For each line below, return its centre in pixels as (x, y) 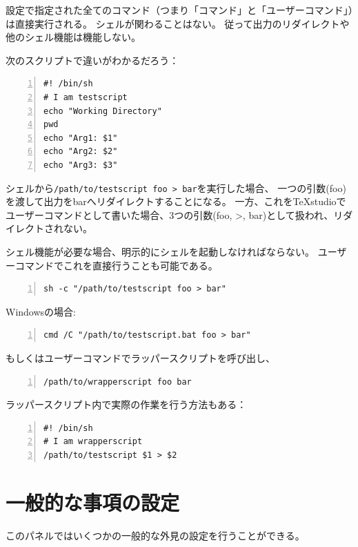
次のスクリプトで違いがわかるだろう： (92, 60)
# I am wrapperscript (93, 442)
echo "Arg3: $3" (81, 165)
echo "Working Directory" (103, 111)
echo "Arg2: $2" (81, 152)
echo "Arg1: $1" (81, 138)
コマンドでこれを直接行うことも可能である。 (116, 265)
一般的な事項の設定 (93, 502)
